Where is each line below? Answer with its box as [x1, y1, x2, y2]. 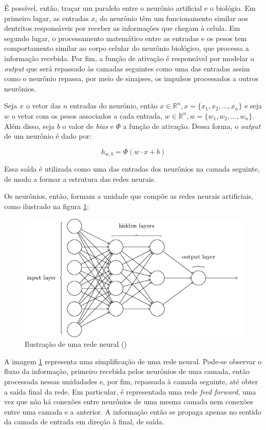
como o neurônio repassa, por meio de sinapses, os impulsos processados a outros [4, 73, 258, 84]
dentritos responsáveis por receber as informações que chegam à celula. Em [4, 23, 240, 33]
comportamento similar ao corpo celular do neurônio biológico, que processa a [4, 43, 249, 53]
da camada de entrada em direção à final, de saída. [4, 416, 164, 427]
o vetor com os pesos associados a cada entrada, [11, 110, 163, 121]
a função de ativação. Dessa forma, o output [123, 120, 261, 131]
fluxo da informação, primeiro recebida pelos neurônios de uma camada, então [4, 366, 250, 377]
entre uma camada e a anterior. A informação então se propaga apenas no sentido [4, 406, 261, 417]
